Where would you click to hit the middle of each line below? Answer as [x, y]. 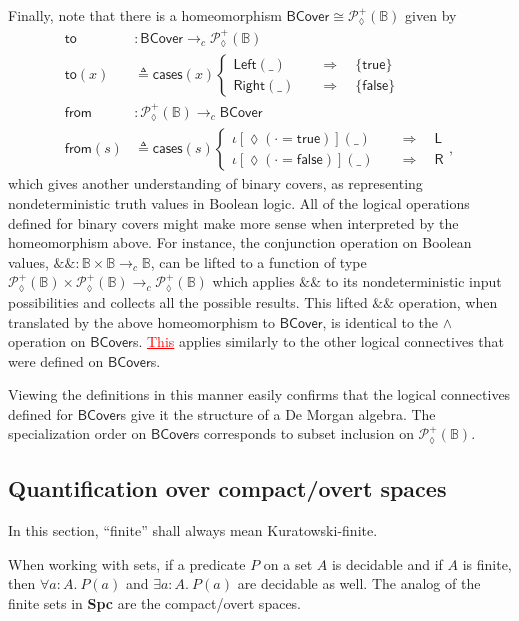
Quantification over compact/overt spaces [227, 488]
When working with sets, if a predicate [127, 563]
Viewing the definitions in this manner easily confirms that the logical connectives [259, 394]
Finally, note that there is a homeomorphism [145, 15]
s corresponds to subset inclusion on [303, 433]
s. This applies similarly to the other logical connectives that [318, 341]
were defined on [56, 360]
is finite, [487, 563]
